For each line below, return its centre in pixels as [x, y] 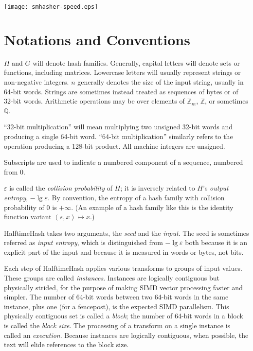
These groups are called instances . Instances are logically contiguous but [112, 278]
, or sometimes [226, 101]
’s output [216, 188]
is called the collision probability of [61, 188]
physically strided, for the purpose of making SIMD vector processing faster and [123, 287]
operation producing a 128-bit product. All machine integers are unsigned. [115, 146]
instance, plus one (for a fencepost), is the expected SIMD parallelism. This [117, 306]
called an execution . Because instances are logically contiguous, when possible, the [126, 335]
